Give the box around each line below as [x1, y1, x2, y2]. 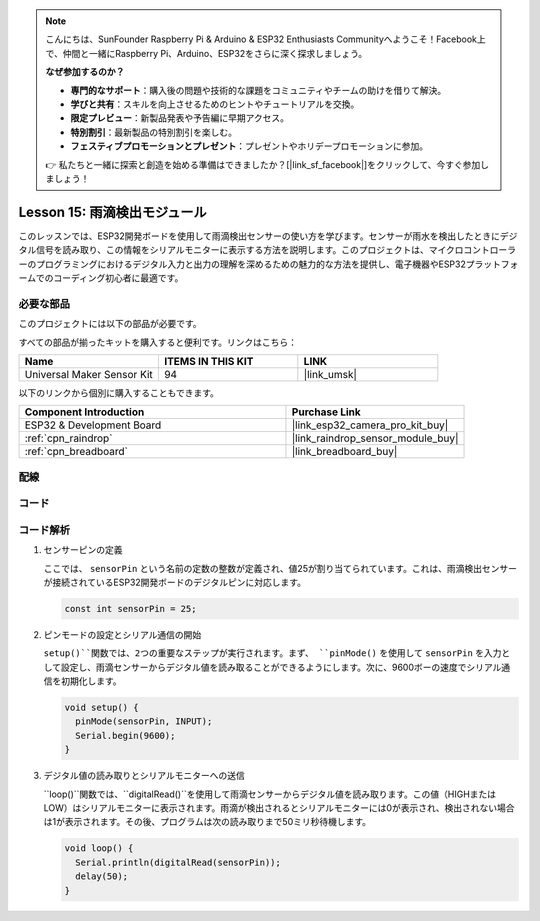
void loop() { [64, 843, 134, 854]
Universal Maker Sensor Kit [24, 367, 154, 381]
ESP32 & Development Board [24, 418, 162, 432]
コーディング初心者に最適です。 [53, 271, 184, 284]
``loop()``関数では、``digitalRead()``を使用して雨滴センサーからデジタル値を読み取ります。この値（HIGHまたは [43, 788, 497, 800]
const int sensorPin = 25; [64, 603, 197, 614]
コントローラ [463, 244, 517, 256]
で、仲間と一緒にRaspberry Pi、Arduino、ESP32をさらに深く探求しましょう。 [45, 47, 368, 59]
